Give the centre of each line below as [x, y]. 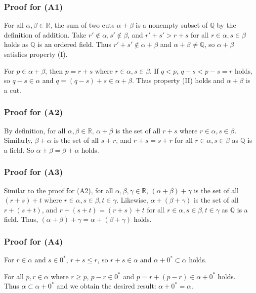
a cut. [13, 90]
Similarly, [18, 140]
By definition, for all [35, 130]
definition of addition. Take [45, 34]
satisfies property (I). [36, 54]
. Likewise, [132, 200]
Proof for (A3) [34, 172]
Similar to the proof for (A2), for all [59, 190]
